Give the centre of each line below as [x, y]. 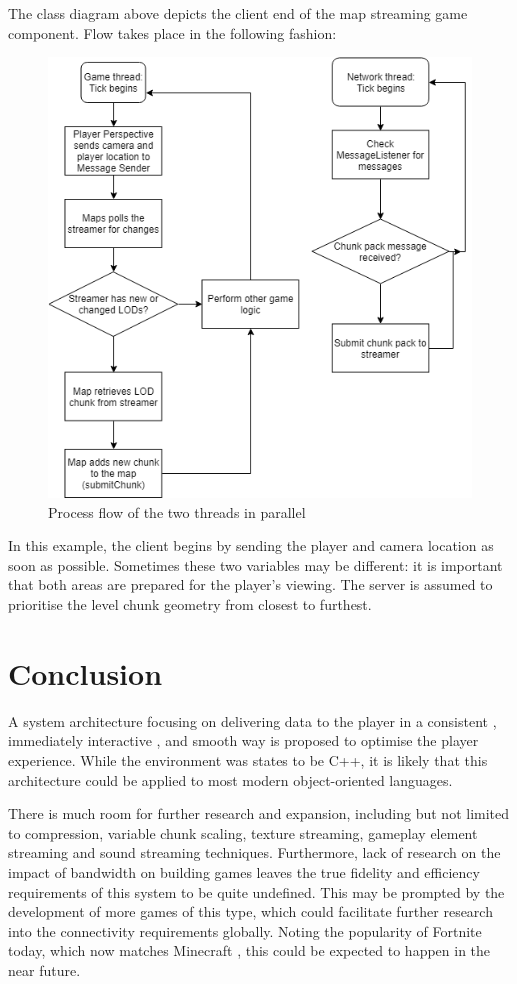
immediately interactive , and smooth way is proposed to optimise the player [243, 740]
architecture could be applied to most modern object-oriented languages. [230, 779]
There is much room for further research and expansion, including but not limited [259, 813]
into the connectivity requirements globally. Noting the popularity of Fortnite [245, 930]
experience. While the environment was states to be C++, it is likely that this [248, 759]
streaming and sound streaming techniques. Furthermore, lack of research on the [254, 852]
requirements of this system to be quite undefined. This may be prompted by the [256, 891]
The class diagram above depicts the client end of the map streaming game [238, 13]
